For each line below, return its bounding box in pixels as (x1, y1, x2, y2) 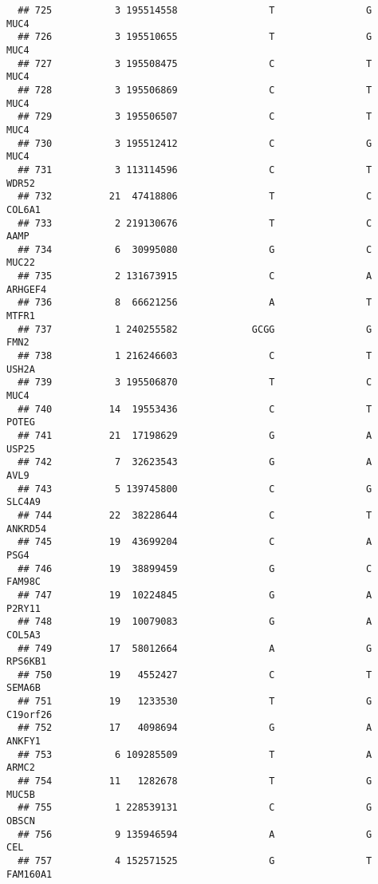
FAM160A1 (6, 868, 53, 880)
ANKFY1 (6, 736, 41, 748)
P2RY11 (6, 602, 41, 614)
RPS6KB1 (6, 656, 47, 668)
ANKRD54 (6, 523, 47, 535)
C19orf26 (6, 708, 53, 720)
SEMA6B (6, 682, 41, 694)
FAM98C (6, 576, 41, 588)
